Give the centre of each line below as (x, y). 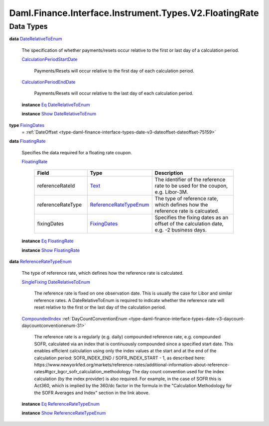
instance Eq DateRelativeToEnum (56, 105)
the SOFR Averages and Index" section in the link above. (92, 393)
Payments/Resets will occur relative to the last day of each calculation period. (114, 93)
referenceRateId (56, 186)
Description (169, 173)
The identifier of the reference (190, 180)
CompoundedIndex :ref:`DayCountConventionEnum (74, 319)
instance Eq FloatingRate (48, 241)
